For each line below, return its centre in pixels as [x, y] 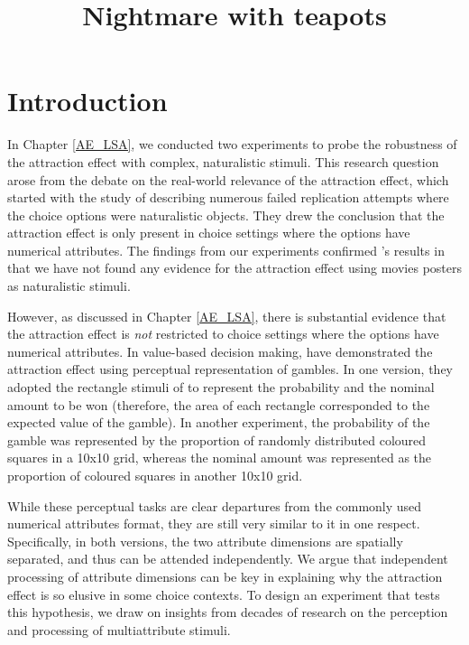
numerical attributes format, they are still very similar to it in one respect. [214, 523]
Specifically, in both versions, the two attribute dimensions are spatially [205, 541]
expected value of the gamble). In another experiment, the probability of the [219, 422]
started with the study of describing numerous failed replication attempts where [228, 197]
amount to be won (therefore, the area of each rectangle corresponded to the [219, 404]
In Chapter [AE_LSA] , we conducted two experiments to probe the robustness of [232, 144]
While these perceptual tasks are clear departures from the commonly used [215, 505]
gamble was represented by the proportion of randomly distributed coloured [217, 439]
